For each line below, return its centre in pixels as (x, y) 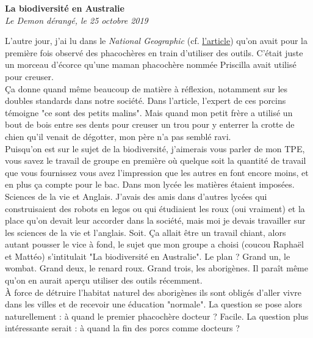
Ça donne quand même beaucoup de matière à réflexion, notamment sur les (146, 88)
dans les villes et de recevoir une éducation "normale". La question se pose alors (153, 304)
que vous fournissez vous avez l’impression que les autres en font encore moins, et (157, 172)
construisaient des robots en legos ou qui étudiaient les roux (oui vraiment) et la (155, 208)
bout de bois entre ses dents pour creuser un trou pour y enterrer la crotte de (150, 124)
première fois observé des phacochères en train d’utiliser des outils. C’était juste (154, 52)
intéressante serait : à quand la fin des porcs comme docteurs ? (122, 328)
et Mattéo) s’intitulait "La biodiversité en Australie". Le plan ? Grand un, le (148, 256)
